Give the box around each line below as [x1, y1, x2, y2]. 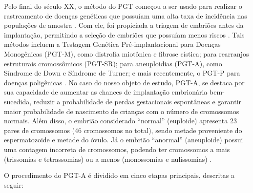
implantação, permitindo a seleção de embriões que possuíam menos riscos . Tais [4, 29, 245, 39]
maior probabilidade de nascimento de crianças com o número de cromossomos [4, 106, 239, 116]
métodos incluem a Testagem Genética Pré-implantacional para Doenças [4, 39, 221, 49]
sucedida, [4, 96, 32, 106]
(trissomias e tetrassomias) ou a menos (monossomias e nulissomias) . [4, 154, 212, 164]
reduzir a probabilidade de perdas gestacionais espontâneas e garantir [33, 96, 242, 106]
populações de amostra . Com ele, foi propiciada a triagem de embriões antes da [4, 20, 244, 30]
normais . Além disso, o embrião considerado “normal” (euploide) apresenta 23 [4, 116, 237, 126]
